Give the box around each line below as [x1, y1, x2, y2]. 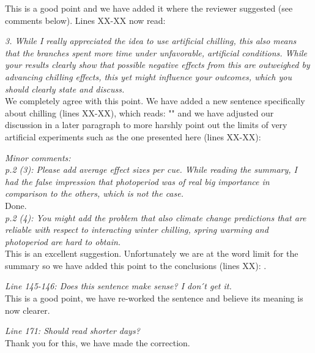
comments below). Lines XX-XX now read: [5, 13, 166, 26]
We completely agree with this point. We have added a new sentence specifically [5, 94, 305, 107]
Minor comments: [5, 151, 71, 164]
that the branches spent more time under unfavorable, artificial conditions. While [5, 46, 308, 59]
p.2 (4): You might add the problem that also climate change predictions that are [5, 211, 306, 224]
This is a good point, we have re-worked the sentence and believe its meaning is [5, 292, 303, 305]
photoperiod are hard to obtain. [5, 235, 121, 248]
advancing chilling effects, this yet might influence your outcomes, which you [5, 70, 292, 83]
